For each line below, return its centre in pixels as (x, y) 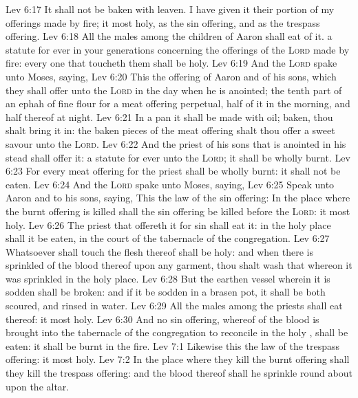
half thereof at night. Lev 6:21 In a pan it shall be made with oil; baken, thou (169, 117)
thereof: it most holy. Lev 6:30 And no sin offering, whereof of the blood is (162, 319)
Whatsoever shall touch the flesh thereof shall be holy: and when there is (159, 251)
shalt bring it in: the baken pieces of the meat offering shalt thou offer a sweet (170, 130)
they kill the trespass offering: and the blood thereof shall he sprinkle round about (179, 373)
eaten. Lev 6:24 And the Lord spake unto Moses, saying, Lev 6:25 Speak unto (170, 184)
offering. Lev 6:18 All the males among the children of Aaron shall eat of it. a (169, 36)
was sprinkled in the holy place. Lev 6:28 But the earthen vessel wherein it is (168, 278)
